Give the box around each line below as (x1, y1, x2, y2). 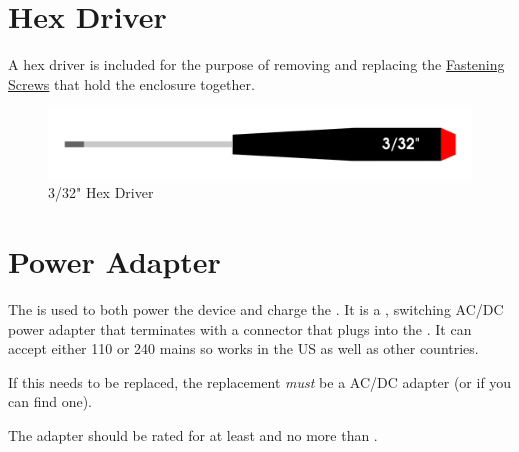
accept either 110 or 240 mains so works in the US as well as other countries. (8, 338, 479, 359)
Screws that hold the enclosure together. (8, 73, 255, 94)
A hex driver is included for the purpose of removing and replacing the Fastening (8, 54, 505, 75)
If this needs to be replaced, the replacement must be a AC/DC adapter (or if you (8, 371, 512, 392)
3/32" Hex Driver (48, 182, 154, 203)
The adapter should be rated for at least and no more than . (8, 424, 378, 445)
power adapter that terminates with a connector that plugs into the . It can (8, 318, 472, 339)
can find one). (8, 391, 93, 412)
